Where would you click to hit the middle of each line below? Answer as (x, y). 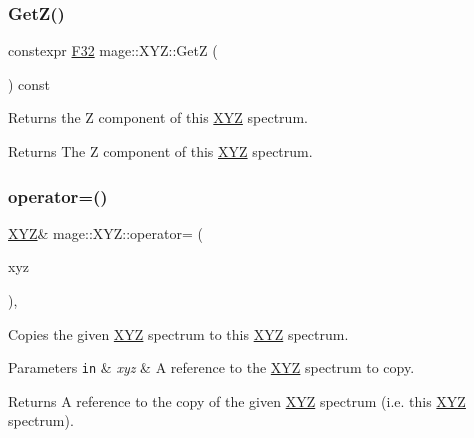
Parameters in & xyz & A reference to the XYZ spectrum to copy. (211, 367)
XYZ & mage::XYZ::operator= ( (105, 232)
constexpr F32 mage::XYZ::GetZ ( (113, 50)
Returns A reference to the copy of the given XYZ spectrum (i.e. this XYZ (237, 400)
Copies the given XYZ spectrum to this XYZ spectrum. (178, 333)
